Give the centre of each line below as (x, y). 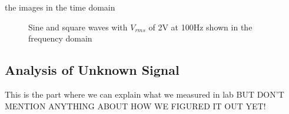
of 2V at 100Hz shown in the (200, 27)
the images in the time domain (60, 7)
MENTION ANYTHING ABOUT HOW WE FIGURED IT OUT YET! (135, 106)
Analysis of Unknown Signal (92, 70)
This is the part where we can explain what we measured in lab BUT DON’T (144, 94)
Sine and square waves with (78, 27)
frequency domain (60, 38)
